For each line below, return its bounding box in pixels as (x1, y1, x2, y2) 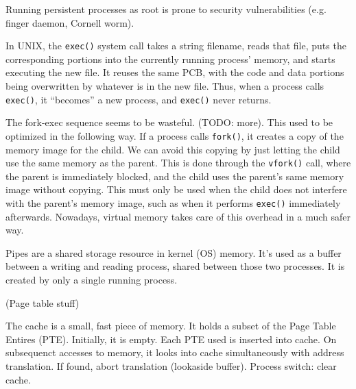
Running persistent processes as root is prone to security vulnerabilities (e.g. (5, 2, 327, 16)
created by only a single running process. (5, 273, 178, 286)
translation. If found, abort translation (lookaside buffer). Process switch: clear (5, 358, 337, 373)
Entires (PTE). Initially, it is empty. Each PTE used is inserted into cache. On (5, 331, 337, 346)
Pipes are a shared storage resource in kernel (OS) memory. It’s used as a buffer (5, 245, 342, 260)
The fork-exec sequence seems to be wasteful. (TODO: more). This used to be (5, 115, 333, 129)
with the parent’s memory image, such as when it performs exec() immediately (5, 195, 341, 210)
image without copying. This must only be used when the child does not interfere (5, 182, 347, 197)
